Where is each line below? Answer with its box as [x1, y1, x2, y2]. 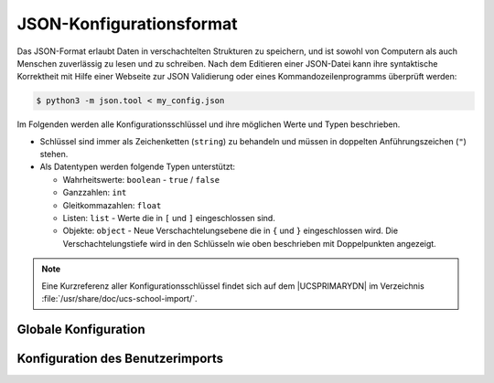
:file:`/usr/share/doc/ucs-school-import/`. [41, 293, 198, 303]
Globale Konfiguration [16, 321, 145, 337]
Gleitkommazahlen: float [62, 199, 162, 210]
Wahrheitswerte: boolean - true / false [62, 174, 220, 185]
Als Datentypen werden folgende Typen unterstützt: [39, 161, 236, 173]
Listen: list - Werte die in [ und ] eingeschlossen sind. [62, 213, 276, 224]
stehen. [39, 149, 69, 160]
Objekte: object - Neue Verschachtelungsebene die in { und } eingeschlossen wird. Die [62, 225, 398, 237]
